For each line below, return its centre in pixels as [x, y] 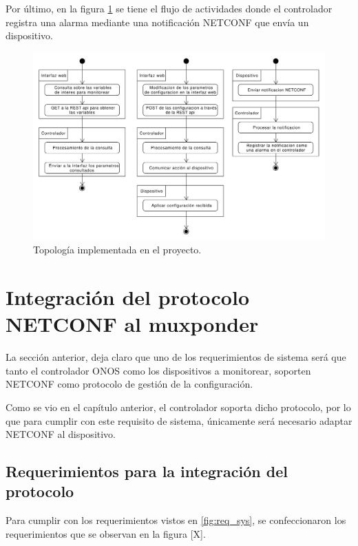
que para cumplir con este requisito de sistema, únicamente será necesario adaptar [179, 420]
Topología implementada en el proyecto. [117, 250]
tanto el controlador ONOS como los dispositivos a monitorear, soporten [158, 370]
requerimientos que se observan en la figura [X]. [106, 533]
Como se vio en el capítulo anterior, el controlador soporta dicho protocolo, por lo [178, 407]
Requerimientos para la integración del [147, 471]
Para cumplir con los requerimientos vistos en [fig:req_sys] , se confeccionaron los [176, 520]
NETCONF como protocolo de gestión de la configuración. [129, 384]
